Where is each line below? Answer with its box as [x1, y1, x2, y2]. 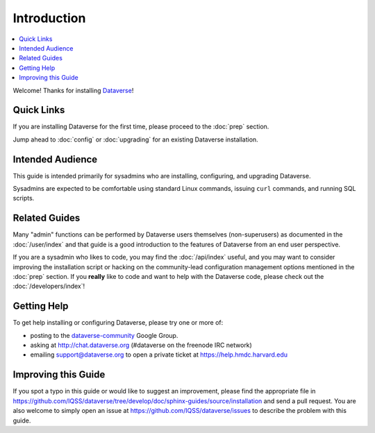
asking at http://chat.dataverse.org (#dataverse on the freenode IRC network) [30, 341, 253, 350]
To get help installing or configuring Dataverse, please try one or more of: [12, 319, 224, 327]
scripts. [12, 194, 35, 203]
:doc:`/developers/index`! [12, 282, 85, 291]
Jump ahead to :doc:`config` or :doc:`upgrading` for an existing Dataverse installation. [12, 135, 258, 144]
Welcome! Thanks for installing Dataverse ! [12, 86, 134, 94]
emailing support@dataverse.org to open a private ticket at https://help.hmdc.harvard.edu [30, 350, 288, 359]
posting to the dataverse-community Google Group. [30, 331, 178, 339]
